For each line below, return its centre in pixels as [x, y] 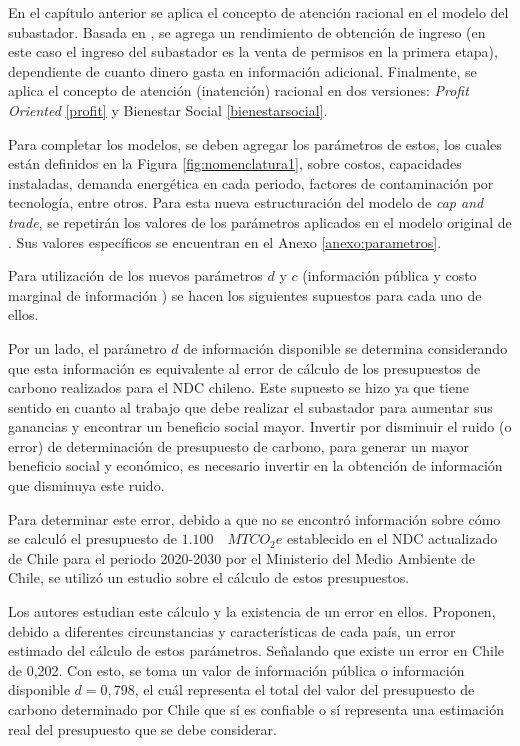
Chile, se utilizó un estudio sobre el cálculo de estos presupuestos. [209, 577]
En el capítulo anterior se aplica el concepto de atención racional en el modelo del [258, 12]
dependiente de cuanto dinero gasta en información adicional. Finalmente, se [242, 70]
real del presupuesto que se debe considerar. [142, 728]
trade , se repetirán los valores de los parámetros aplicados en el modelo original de [260, 221]
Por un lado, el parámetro [87, 347]
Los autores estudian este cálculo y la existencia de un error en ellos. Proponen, [252, 611]
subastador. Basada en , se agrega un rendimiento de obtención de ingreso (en [247, 31]
